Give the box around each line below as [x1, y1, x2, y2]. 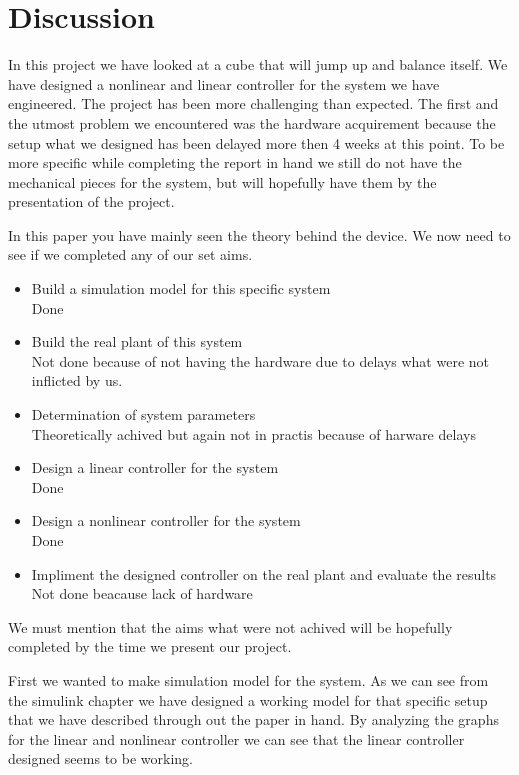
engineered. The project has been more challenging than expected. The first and [8, 93, 499, 114]
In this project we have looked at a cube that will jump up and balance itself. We [8, 54, 508, 75]
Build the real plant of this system [31, 331, 243, 352]
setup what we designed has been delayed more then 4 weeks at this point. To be [8, 132, 505, 153]
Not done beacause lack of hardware [31, 583, 253, 604]
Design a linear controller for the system [31, 457, 279, 478]
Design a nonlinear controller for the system [31, 510, 301, 531]
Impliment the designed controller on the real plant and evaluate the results [31, 563, 497, 584]
